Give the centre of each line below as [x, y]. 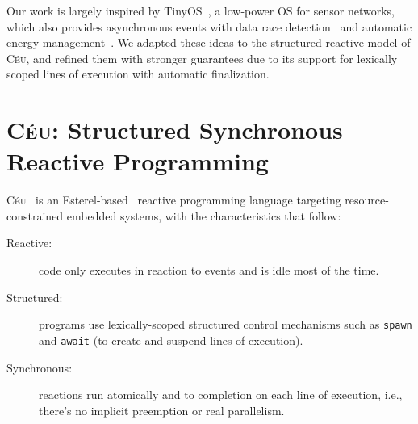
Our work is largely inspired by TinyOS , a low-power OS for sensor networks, [201, 10]
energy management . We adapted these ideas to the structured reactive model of [209, 42]
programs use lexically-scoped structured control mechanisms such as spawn [226, 324]
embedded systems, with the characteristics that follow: [204, 215]
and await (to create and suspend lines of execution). [171, 340]
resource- [367, 200]
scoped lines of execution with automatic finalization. [138, 74]
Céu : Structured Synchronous [175, 130]
